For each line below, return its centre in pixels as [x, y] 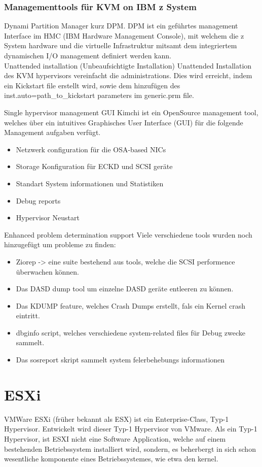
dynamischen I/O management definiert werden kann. [88, 55]
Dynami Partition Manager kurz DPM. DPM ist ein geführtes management [121, 26]
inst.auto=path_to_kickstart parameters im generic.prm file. [99, 95]
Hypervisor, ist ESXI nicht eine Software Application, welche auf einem [115, 438]
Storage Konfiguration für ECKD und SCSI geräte [94, 166]
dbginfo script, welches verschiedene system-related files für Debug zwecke [131, 332]
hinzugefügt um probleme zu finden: [60, 244]
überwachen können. [47, 271]
